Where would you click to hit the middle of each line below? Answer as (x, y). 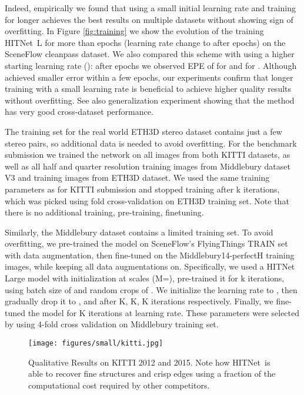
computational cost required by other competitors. (119, 385)
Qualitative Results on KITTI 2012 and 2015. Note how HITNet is (149, 362)
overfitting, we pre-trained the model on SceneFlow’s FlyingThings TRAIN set (146, 243)
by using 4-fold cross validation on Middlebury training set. (112, 324)
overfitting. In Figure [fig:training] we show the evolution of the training (134, 31)
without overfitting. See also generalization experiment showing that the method (150, 100)
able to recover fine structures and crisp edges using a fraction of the (152, 374)
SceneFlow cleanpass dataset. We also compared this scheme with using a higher (150, 54)
